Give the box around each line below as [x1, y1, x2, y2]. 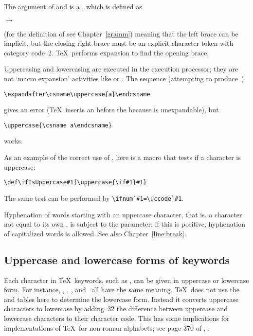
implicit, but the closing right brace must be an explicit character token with [4, 38, 234, 48]
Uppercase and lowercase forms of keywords [4, 252, 230, 267]
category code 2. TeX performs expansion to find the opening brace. [4, 47, 209, 57]
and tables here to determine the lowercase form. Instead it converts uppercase [4, 294, 239, 304]
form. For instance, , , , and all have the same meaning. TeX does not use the [4, 284, 239, 295]
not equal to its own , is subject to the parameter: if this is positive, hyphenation [4, 219, 245, 229]
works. [4, 136, 23, 146]
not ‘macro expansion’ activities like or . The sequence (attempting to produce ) [4, 73, 244, 83]
